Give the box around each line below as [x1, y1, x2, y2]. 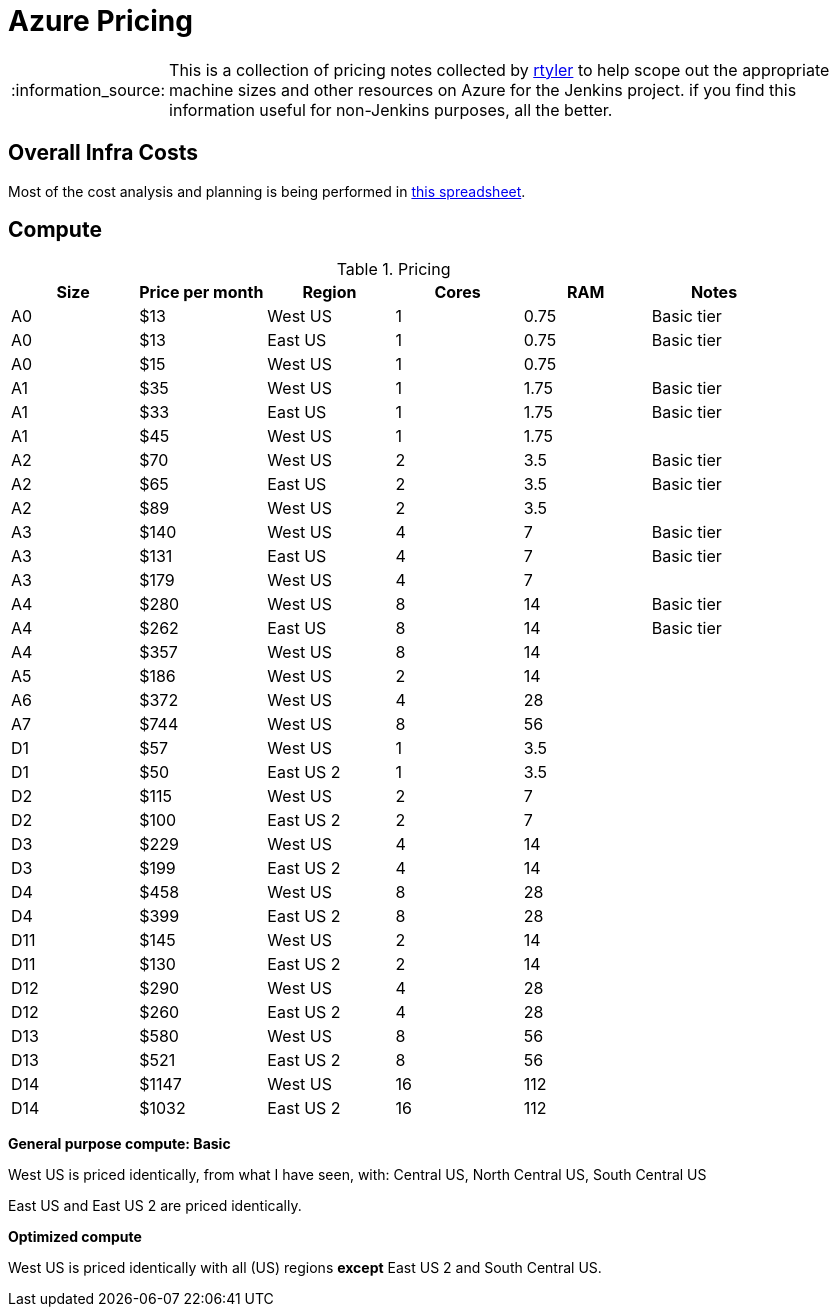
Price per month [139, 282, 264, 303]
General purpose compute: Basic [8, 1135, 231, 1153]
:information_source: [11, 79, 166, 100]
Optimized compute [8, 1228, 142, 1246]
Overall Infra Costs [8, 140, 198, 166]
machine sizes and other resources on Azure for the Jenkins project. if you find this [169, 79, 797, 100]
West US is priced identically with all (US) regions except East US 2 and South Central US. [8, 1259, 602, 1277]
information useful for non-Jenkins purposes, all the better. [169, 99, 613, 120]
